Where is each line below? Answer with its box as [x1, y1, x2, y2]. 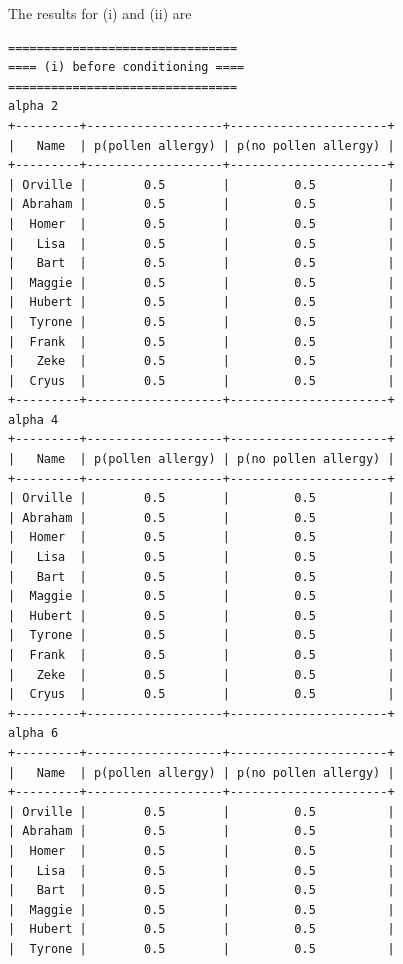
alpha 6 [8, 726, 59, 741]
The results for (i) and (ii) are [8, 3, 192, 23]
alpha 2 [8, 99, 59, 114]
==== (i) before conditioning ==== [8, 60, 245, 75]
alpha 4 [8, 412, 59, 427]
